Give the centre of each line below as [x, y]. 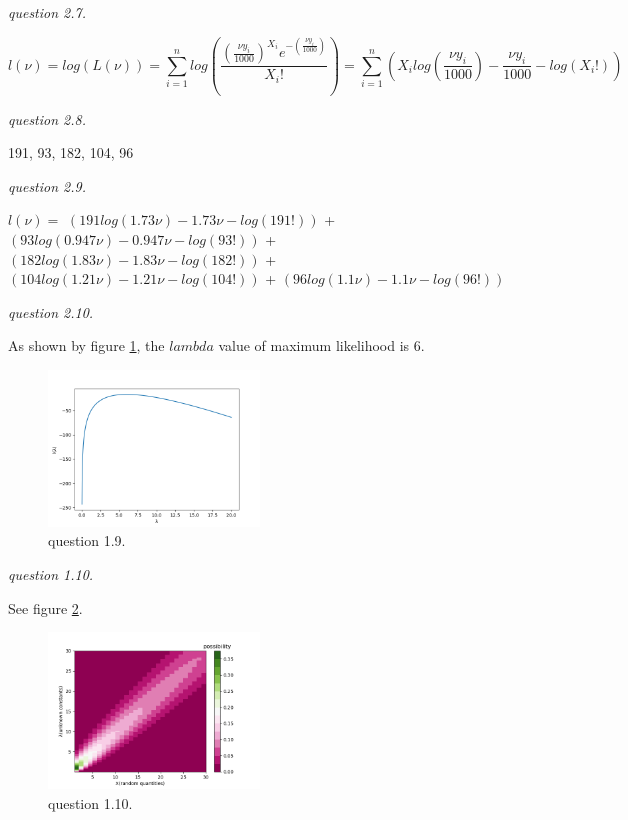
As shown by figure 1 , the [86, 345]
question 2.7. [47, 12]
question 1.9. [87, 540]
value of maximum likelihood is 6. [321, 345]
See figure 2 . [45, 607]
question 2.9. [47, 185]
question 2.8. [47, 118]
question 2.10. [51, 311]
